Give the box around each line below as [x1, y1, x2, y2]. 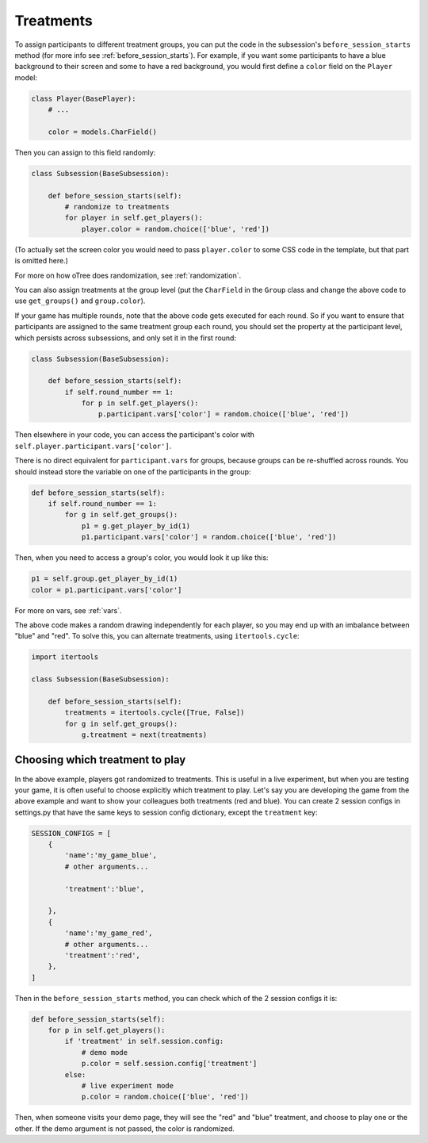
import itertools [31, 653, 99, 662]
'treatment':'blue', [64, 884, 145, 893]
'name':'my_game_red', [64, 929, 154, 938]
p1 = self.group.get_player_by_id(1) [31, 574, 178, 583]
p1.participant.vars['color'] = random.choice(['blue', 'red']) [81, 532, 337, 542]
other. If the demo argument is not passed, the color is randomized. [14, 1123, 235, 1133]
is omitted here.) [14, 256, 69, 266]
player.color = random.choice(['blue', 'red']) [81, 224, 270, 233]
